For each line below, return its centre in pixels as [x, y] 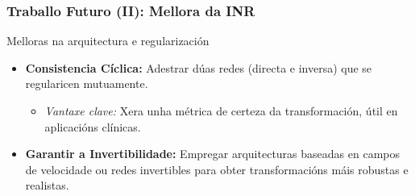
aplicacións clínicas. [93, 126]
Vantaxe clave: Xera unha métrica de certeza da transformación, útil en [221, 111]
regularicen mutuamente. [87, 83]
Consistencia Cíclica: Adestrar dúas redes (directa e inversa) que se [199, 67]
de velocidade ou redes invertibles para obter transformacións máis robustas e [217, 169]
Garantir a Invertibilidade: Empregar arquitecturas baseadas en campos [212, 154]
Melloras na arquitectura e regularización [108, 41]
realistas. [47, 185]
